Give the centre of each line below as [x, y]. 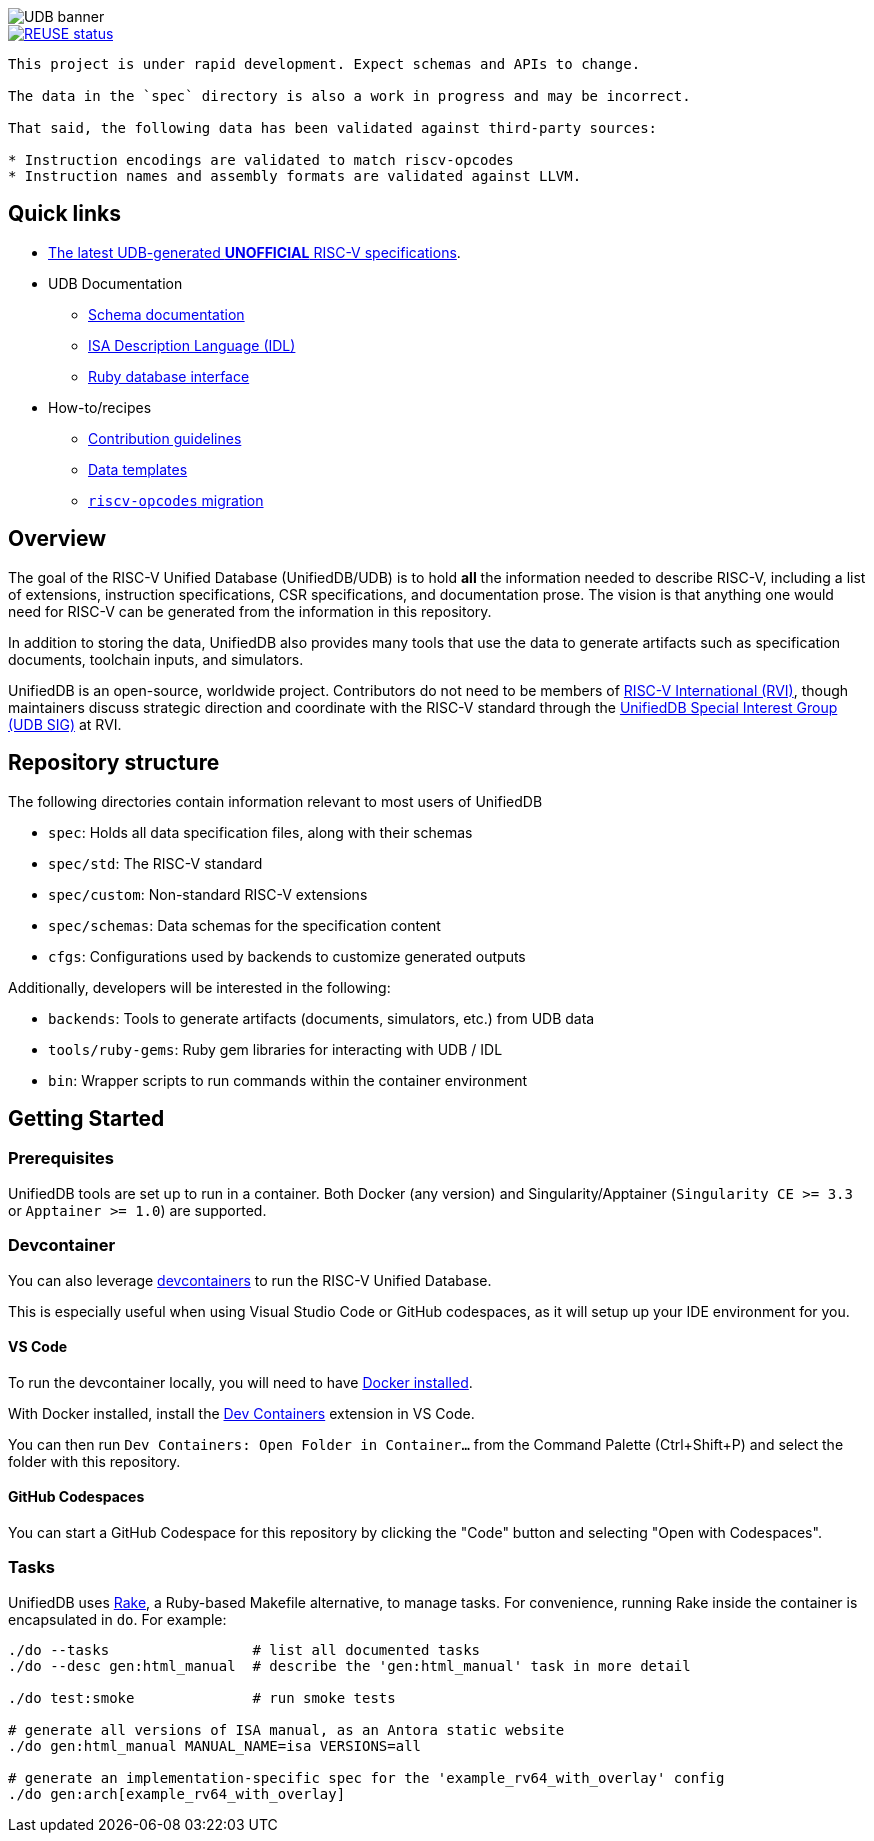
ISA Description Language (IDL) [192, 345]
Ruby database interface [169, 376]
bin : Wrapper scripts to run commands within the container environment [288, 1080]
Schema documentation [166, 314]
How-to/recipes [100, 407]
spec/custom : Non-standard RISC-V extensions [208, 894]
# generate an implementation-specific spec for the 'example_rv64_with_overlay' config [366, 1777]
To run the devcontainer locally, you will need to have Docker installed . [240, 1382]
